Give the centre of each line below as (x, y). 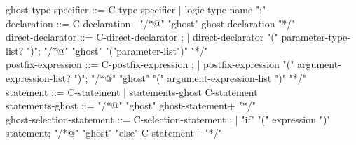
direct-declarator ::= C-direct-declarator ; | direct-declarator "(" (142, 37)
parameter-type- (316, 37)
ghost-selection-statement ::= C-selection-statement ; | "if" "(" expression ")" (168, 119)
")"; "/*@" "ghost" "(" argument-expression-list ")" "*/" (190, 77)
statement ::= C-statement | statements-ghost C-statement (132, 91)
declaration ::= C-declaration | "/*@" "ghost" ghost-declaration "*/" (151, 23)
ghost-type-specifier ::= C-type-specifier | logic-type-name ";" (136, 9)
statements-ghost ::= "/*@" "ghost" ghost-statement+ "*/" (131, 105)
